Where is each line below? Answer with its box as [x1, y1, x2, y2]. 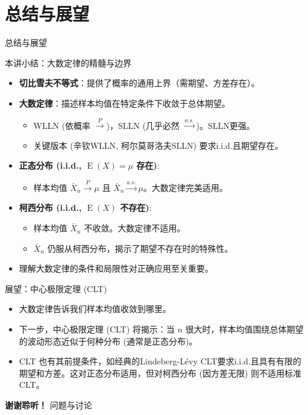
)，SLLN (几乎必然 [106, 119, 180, 131]
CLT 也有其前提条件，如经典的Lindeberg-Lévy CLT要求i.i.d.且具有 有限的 [19, 355, 301, 367]
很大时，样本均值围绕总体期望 [185, 323, 304, 335]
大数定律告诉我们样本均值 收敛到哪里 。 [19, 302, 171, 315]
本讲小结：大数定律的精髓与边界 [5, 56, 131, 69]
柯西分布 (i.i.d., [19, 201, 82, 214]
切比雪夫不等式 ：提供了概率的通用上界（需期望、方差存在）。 [19, 76, 260, 89]
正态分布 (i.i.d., [19, 159, 82, 172]
